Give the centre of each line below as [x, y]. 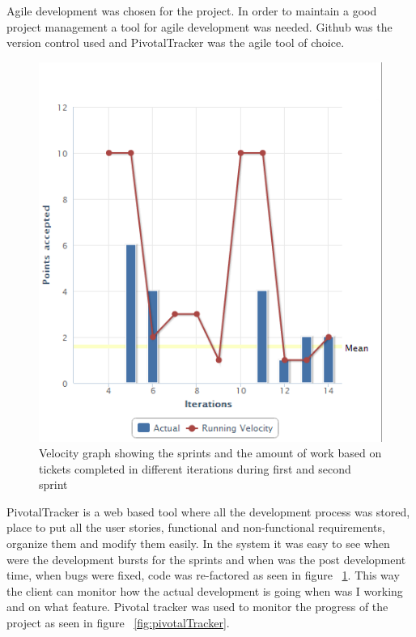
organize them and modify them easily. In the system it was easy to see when [198, 544]
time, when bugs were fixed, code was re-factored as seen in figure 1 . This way [203, 575]
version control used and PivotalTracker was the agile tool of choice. [176, 42]
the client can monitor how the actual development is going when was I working [205, 590]
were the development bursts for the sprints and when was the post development [206, 559]
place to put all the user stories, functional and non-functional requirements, [196, 527]
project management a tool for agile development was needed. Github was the [200, 26]
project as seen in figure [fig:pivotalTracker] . [118, 623]
